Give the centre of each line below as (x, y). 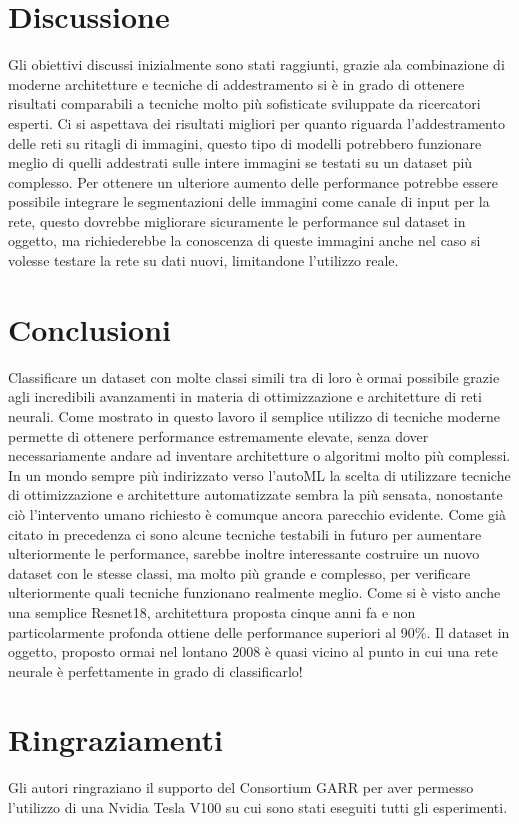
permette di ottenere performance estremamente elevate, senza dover (218, 435)
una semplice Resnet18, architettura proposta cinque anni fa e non (212, 611)
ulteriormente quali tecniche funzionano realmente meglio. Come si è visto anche (254, 592)
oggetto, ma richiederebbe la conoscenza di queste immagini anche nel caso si (244, 240)
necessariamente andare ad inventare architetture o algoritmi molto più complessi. (259, 455)
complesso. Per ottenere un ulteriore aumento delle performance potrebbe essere (253, 181)
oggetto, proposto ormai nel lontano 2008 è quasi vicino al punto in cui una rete (253, 651)
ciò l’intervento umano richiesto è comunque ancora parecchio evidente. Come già (257, 513)
